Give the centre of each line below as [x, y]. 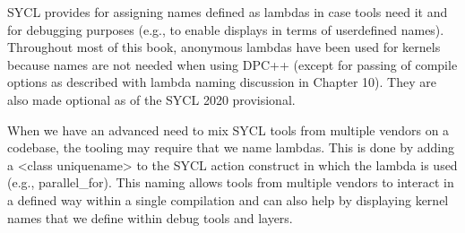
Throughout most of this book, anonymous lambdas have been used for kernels [224, 47]
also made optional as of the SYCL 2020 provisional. [151, 99]
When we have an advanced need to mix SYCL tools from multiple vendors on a [228, 129]
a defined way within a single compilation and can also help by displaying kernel [228, 199]
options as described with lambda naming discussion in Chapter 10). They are [222, 82]
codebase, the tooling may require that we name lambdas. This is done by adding [231, 147]
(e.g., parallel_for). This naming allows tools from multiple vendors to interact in [231, 182]
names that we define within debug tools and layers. [150, 217]
